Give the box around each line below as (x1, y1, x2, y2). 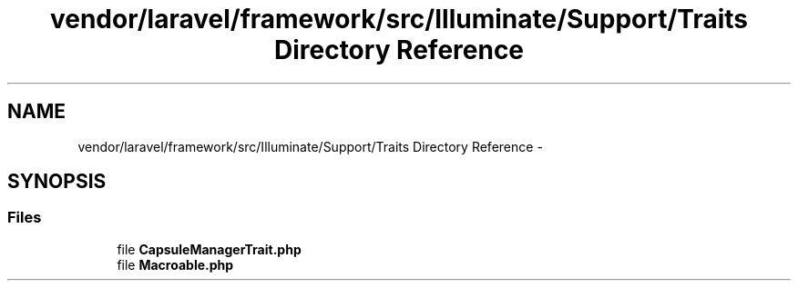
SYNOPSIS (7, 170, 107, 194)
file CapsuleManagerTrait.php (117, 241, 302, 257)
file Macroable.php (117, 256, 234, 273)
